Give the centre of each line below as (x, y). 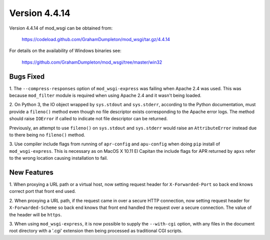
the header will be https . (35, 214)
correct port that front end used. (42, 191)
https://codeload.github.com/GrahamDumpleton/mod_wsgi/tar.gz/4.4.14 (96, 39)
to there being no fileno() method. (47, 135)
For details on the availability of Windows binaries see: (65, 51)
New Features (31, 172)
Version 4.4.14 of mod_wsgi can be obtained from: (61, 28)
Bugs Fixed (27, 76)
